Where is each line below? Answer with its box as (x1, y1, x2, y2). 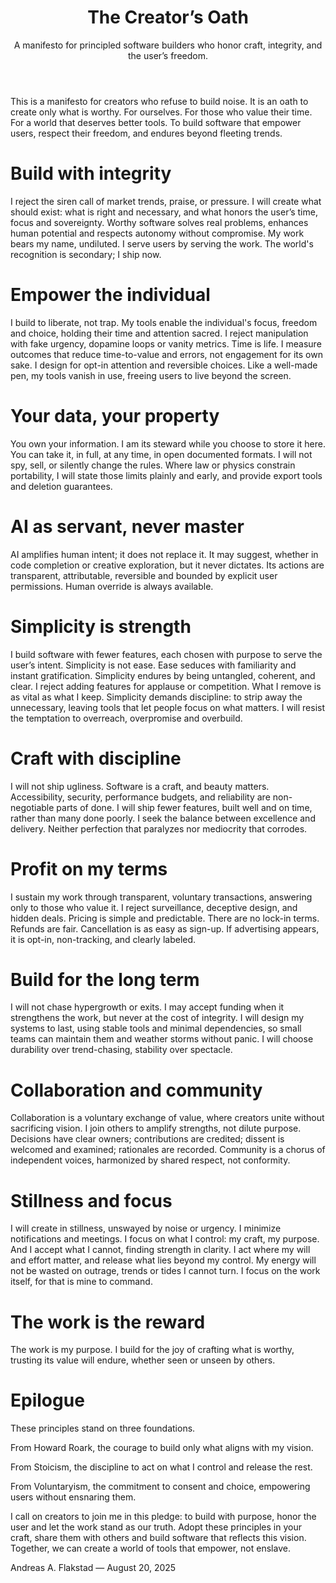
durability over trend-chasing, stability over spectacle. (10, 1044, 233, 1056)
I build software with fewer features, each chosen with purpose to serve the (10, 648, 323, 660)
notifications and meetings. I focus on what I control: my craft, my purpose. (10, 1233, 320, 1245)
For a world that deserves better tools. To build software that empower (10, 116, 302, 128)
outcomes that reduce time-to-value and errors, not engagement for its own (10, 348, 323, 360)
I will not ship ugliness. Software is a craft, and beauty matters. (10, 780, 270, 792)
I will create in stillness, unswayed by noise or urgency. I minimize (10, 1222, 282, 1235)
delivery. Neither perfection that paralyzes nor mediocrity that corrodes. (10, 822, 308, 835)
